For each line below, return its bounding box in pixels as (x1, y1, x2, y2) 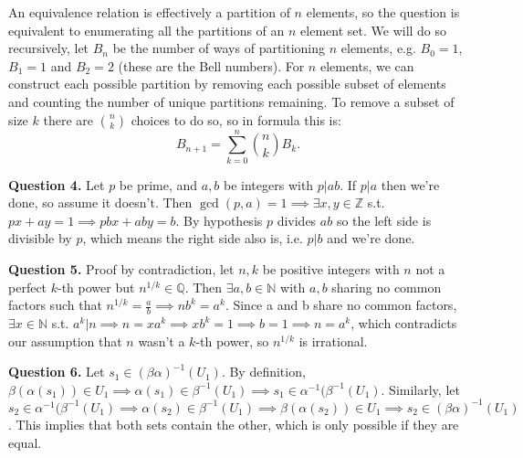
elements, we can (319, 56, 414, 75)
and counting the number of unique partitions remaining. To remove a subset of (8, 91, 455, 111)
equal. (8, 432, 42, 452)
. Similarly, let (381, 379, 460, 399)
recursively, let (8, 38, 89, 58)
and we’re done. (327, 229, 415, 248)
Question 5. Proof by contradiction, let (8, 260, 235, 279)
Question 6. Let (8, 362, 105, 381)
